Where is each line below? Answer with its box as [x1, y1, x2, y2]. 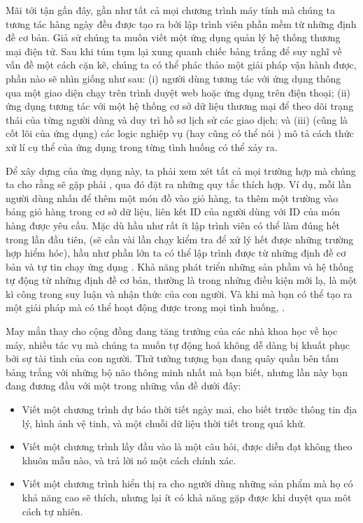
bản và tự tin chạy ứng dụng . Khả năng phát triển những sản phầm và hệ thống [6, 259, 354, 273]
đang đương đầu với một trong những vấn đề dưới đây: [6, 378, 241, 393]
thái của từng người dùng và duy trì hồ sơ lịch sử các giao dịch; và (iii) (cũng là [6, 112, 348, 127]
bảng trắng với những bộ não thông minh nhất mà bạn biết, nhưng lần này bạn [6, 364, 348, 379]
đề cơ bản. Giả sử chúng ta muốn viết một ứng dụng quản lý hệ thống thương [6, 30, 341, 45]
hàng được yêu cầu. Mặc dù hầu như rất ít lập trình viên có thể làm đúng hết [6, 217, 341, 232]
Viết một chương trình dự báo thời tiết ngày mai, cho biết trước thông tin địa [22, 402, 357, 417]
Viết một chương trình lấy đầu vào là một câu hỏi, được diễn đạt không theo [22, 439, 353, 454]
